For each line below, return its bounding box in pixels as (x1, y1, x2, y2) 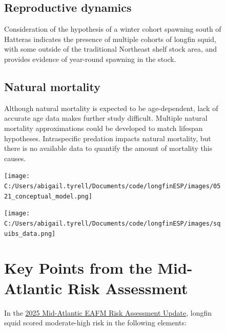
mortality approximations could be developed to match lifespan (4, 122, 203, 133)
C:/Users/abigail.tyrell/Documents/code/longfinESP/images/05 (4, 183, 221, 190)
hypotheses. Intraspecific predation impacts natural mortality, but (4, 133, 211, 143)
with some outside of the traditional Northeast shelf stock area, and (4, 43, 217, 54)
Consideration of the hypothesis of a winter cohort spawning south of (4, 24, 221, 34)
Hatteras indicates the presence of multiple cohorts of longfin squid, (4, 33, 216, 44)
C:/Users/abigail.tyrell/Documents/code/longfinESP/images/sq (4, 219, 221, 227)
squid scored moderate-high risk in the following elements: (4, 317, 187, 328)
